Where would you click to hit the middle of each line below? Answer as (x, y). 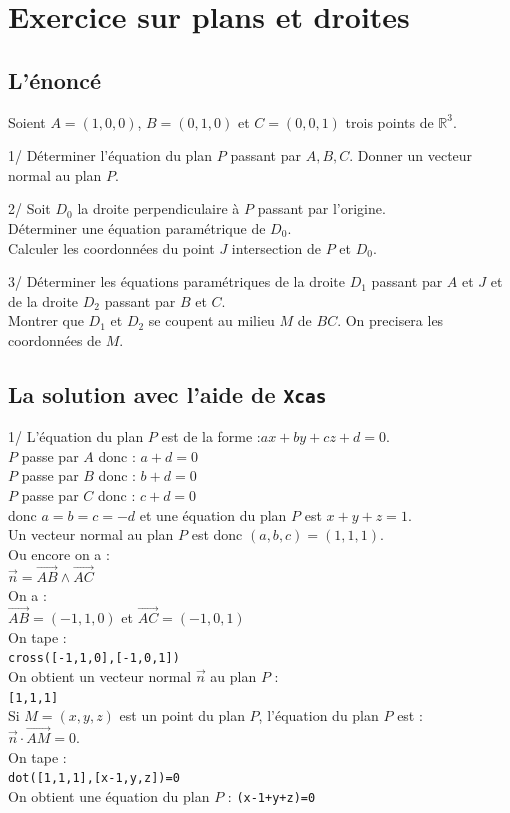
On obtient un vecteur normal (100, 675)
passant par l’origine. (321, 208)
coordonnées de (55, 339)
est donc (217, 534)
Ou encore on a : (59, 553)
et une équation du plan (213, 514)
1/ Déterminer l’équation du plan (110, 155)
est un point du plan (182, 715)
